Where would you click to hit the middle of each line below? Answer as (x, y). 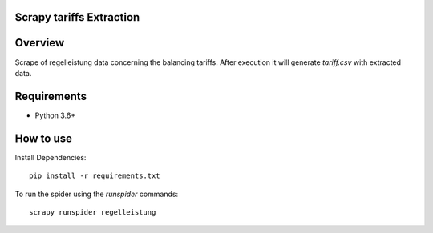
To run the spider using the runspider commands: (97, 194)
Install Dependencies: (51, 157)
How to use (43, 138)
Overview (40, 43)
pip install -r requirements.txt (95, 176)
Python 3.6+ (55, 115)
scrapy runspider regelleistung (93, 212)
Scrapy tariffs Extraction (77, 17)
